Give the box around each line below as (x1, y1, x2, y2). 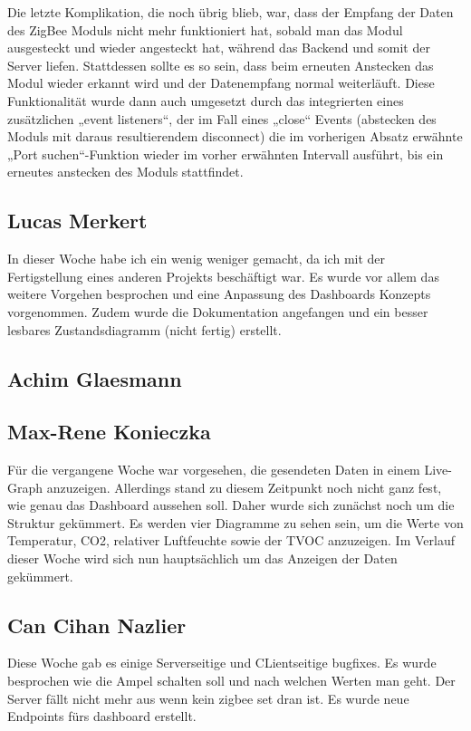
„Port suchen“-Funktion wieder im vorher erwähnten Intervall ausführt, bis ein (7, 144, 444, 163)
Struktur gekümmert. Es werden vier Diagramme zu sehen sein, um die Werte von (7, 513, 464, 532)
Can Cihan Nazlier (7, 611, 187, 639)
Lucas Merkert (7, 207, 148, 235)
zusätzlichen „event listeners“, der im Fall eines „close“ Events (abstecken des (7, 109, 437, 128)
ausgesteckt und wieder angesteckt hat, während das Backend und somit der (7, 38, 430, 57)
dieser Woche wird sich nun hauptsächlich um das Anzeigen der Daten (7, 549, 398, 568)
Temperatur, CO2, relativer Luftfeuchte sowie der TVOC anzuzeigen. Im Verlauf (7, 531, 455, 550)
